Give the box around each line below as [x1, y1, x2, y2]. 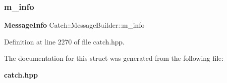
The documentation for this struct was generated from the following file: [4, 53, 224, 63]
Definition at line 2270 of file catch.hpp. [4, 36, 125, 46]
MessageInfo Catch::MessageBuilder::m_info [4, 20, 145, 30]
